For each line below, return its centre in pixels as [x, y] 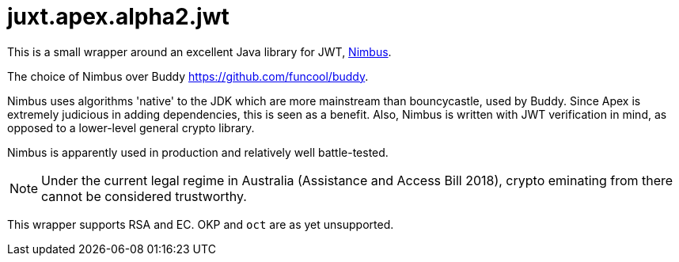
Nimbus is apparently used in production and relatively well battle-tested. [198, 152]
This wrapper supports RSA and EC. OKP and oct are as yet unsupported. [201, 224]
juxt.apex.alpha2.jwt [118, 17]
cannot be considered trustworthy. [144, 196]
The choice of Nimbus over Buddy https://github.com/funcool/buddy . [188, 76]
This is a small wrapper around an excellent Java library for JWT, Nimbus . [199, 51]
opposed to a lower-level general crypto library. [131, 127]
